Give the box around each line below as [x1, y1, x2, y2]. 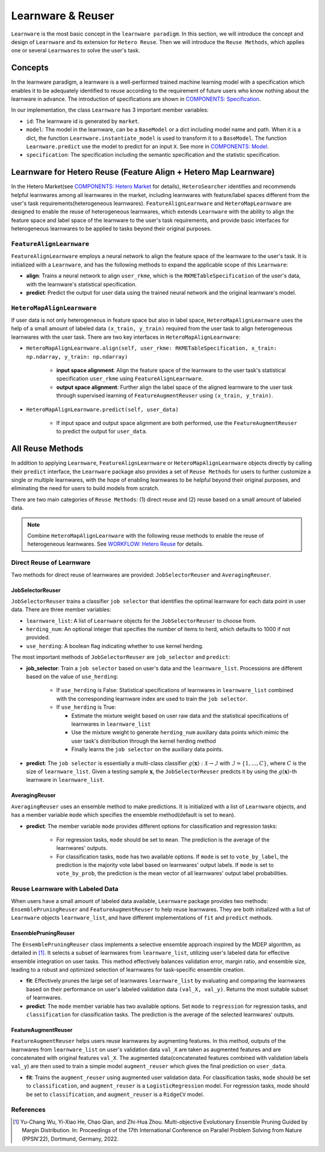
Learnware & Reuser [11, 9, 114, 22]
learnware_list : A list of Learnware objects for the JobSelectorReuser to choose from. [26, 617, 256, 624]
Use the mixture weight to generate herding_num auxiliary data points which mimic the [71, 729, 289, 736]
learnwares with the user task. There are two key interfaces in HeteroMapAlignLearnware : [11, 333, 241, 341]
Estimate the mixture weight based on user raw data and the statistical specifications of [71, 712, 289, 719]
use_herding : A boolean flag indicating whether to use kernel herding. [26, 642, 204, 649]
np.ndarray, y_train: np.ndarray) [26, 353, 128, 360]
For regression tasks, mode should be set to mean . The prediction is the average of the [56, 836, 270, 843]
